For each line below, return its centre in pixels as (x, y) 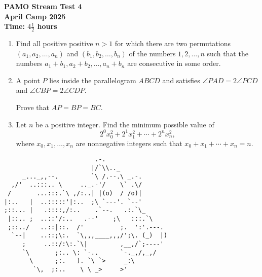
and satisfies (181, 80)
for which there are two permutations (173, 43)
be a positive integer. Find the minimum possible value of (125, 124)
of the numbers (152, 53)
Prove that (32, 107)
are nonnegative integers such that (129, 143)
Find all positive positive (54, 43)
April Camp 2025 (35, 16)
